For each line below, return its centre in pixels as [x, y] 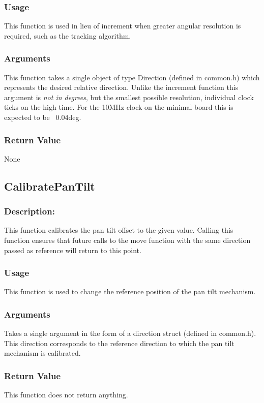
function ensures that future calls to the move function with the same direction [127, 240]
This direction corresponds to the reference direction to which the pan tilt [119, 343]
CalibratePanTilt [50, 186]
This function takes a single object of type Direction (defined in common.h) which [132, 77]
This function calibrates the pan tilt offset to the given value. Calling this [119, 230]
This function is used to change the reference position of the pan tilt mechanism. [130, 291]
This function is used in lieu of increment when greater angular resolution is [123, 26]
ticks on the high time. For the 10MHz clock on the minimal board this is [119, 107]
